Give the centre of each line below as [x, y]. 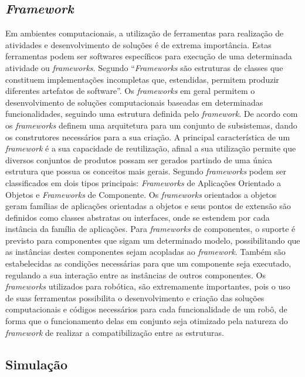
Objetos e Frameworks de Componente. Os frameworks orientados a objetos [141, 194]
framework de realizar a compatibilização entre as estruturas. [115, 332]
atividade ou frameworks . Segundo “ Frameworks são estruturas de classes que [144, 67]
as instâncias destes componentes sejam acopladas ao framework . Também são [145, 252]
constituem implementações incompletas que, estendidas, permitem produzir [142, 79]
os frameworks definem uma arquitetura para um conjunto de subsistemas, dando [151, 125]
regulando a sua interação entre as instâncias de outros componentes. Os [135, 275]
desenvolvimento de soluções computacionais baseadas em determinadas [134, 102]
